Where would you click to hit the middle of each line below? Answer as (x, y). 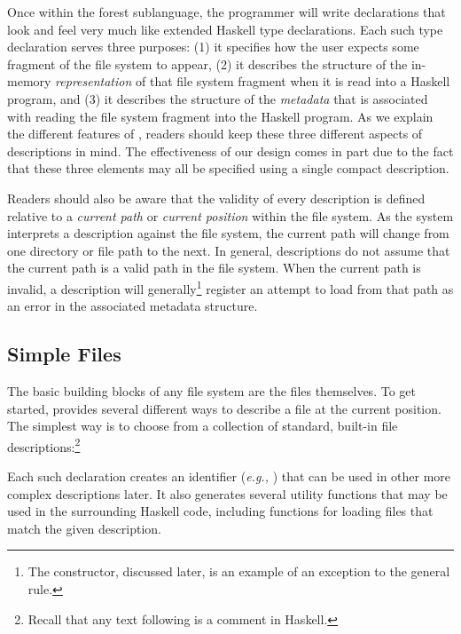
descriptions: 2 (44, 445)
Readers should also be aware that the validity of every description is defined (216, 198)
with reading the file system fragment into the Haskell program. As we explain (220, 116)
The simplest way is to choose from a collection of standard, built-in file (203, 426)
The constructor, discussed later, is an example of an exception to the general (239, 571)
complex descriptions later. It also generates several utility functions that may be (227, 493)
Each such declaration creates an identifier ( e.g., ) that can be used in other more (229, 475)
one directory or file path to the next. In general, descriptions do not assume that (229, 250)
